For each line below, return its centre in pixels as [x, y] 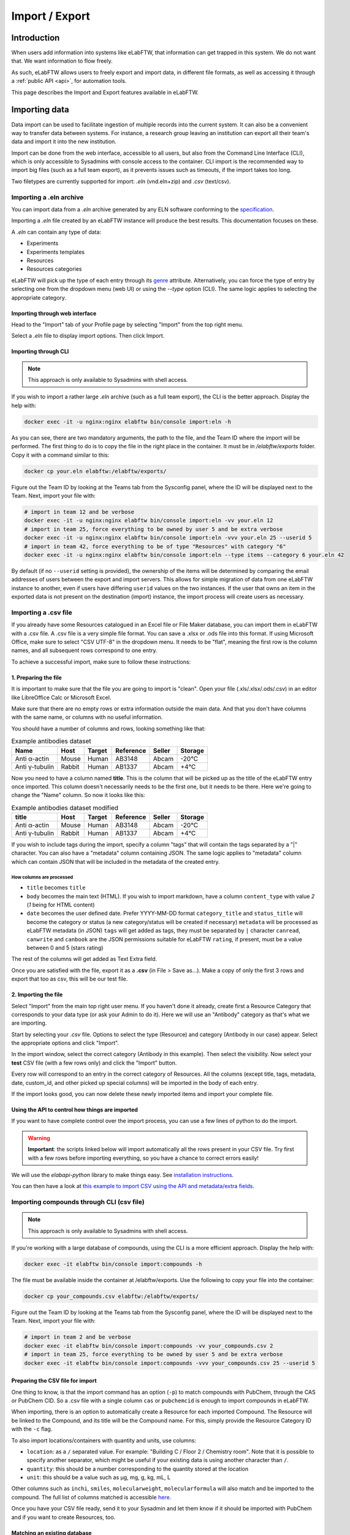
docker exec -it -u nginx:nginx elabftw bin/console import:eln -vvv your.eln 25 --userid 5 [168, 538]
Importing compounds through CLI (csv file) [78, 1202]
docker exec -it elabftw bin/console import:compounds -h [113, 1264]
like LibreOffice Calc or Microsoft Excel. [61, 698]
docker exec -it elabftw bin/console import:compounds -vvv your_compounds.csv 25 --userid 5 [170, 1363]
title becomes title [56, 888]
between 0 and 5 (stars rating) [65, 947]
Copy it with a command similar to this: [60, 455]
